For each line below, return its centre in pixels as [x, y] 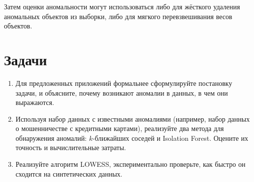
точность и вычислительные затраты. [71, 147]
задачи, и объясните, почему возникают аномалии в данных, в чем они [122, 92]
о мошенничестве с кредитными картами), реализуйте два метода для [120, 128]
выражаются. [35, 102]
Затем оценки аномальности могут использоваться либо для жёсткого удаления [122, 6]
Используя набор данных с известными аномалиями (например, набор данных [133, 118]
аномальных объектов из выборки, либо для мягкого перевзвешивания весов [118, 16]
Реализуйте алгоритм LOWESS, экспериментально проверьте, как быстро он [130, 164]
